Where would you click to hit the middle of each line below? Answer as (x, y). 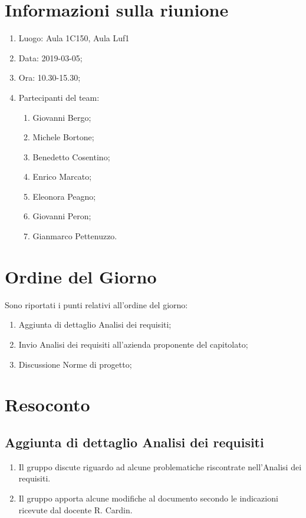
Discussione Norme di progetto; (75, 364)
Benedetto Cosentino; (71, 156)
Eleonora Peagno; (64, 196)
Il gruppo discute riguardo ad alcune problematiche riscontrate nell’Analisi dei (160, 466)
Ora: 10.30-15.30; (50, 77)
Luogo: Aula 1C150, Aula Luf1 (74, 38)
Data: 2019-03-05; (50, 57)
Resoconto (47, 405)
